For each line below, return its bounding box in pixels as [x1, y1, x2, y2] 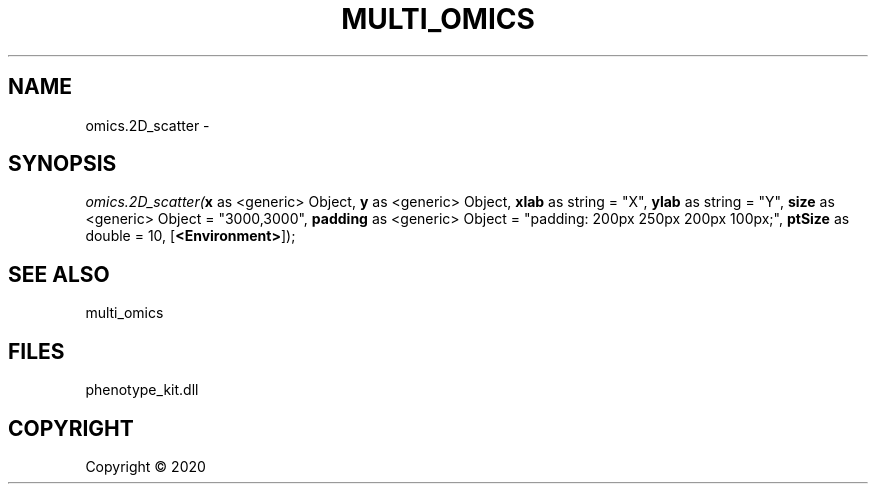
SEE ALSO [8, 261, 110, 287]
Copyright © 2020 [85, 457, 206, 475]
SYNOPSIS [8, 151, 117, 177]
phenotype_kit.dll [85, 381, 199, 399]
